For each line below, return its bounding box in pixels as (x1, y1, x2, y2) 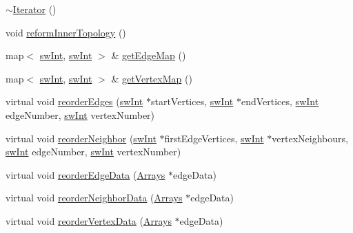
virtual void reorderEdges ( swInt (6, 94, 143, 109)
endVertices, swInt (241, 94, 319, 109)
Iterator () (12, 2, 57, 16)
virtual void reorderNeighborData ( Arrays (6, 190, 183, 205)
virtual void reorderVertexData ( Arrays (6, 213, 172, 228)
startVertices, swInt (150, 94, 234, 109)
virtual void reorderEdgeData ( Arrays (6, 167, 165, 181)
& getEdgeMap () (111, 48, 186, 63)
